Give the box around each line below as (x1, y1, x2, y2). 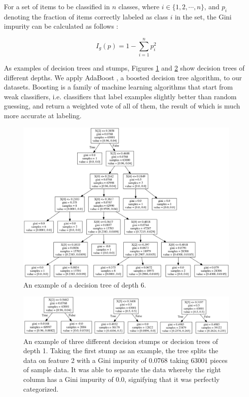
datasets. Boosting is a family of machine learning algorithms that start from (4, 82, 233, 92)
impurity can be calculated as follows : (4, 21, 118, 31)
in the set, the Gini (175, 11, 232, 21)
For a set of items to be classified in (4, 1, 110, 11)
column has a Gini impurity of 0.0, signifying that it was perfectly (23, 374, 220, 384)
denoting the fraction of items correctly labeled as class (4, 11, 168, 21)
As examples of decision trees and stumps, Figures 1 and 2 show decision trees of (4, 63, 245, 73)
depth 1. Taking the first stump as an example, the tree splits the (23, 345, 218, 356)
